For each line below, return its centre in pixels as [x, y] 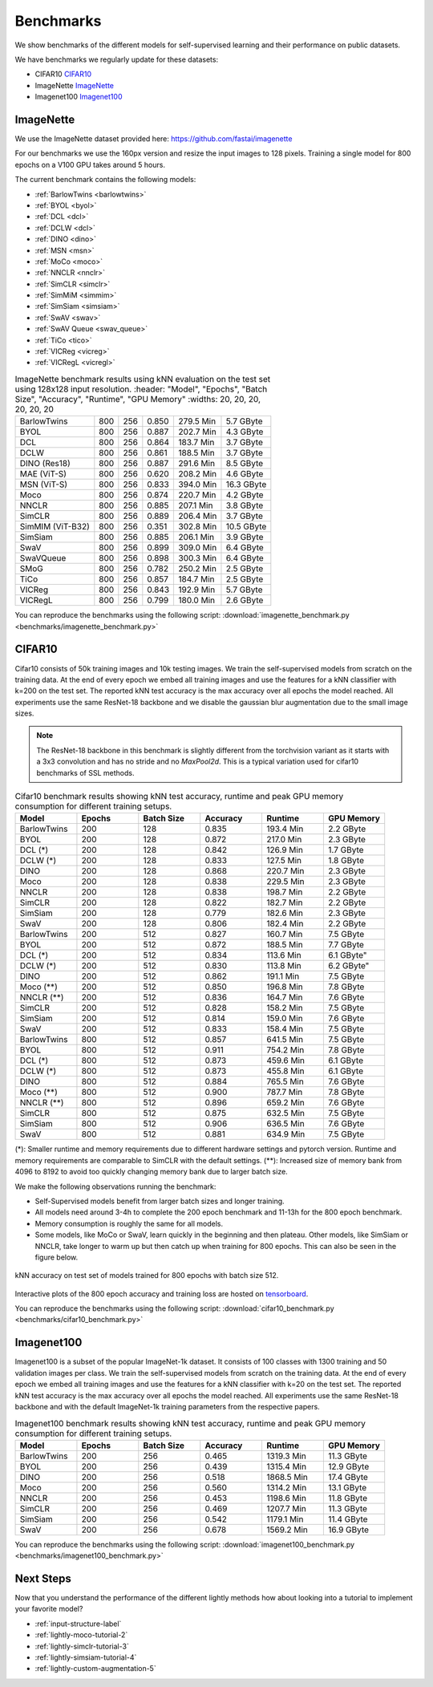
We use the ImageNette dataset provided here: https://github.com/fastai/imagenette [154, 139]
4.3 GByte [245, 432]
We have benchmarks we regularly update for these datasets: [117, 59]
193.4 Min [285, 829]
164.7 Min [284, 997]
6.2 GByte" [349, 966]
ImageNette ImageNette [74, 85]
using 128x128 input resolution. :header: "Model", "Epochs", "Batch [141, 389]
